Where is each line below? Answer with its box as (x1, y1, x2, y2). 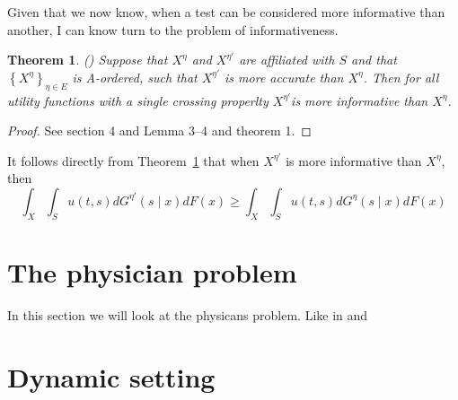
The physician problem (7, 253, 297, 290)
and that (351, 50, 397, 69)
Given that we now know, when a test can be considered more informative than (7, 3, 445, 21)
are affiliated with (239, 50, 335, 69)
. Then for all (363, 67, 439, 86)
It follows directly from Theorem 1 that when (7, 151, 260, 170)
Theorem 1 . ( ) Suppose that (7, 50, 168, 69)
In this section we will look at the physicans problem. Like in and (7, 305, 368, 324)
